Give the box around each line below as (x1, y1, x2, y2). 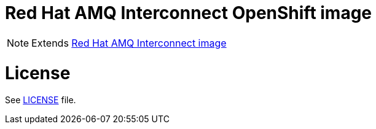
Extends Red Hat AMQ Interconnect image (31, 36, 227, 49)
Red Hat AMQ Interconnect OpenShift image (5, 2, 372, 23)
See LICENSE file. (5, 95, 76, 106)
